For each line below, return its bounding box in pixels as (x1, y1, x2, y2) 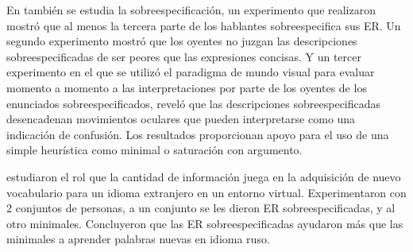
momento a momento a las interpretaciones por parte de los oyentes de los (6, 79, 367, 95)
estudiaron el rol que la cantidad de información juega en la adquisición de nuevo (6, 168, 401, 184)
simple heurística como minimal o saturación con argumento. (6, 142, 303, 158)
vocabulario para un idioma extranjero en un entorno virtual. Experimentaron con (6, 184, 407, 200)
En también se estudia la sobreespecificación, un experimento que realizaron (6, 2, 376, 17)
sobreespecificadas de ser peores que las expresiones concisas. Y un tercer (6, 48, 361, 64)
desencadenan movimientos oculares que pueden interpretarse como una (6, 110, 356, 127)
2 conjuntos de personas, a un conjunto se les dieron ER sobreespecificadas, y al (6, 200, 396, 216)
